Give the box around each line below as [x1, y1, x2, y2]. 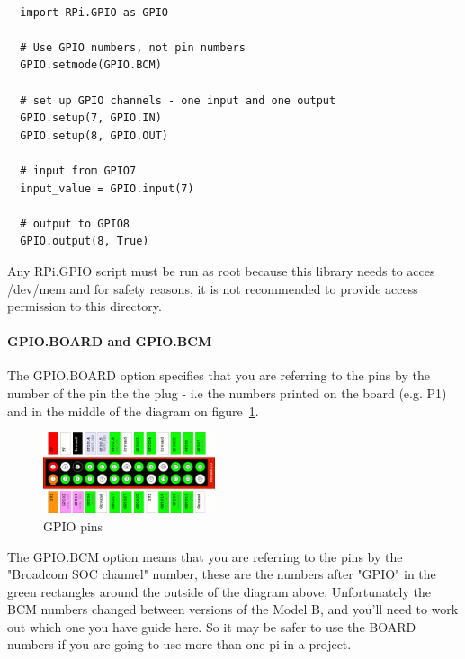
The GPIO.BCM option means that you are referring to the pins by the [7, 547, 403, 565]
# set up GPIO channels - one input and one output [20, 94, 336, 107]
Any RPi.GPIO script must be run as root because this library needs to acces [7, 261, 435, 280]
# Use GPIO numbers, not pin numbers [20, 40, 246, 54]
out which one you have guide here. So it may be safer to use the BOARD [7, 617, 416, 636]
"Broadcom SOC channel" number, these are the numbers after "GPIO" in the [7, 565, 436, 583]
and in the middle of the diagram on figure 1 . [7, 401, 259, 420]
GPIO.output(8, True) [20, 235, 149, 248]
